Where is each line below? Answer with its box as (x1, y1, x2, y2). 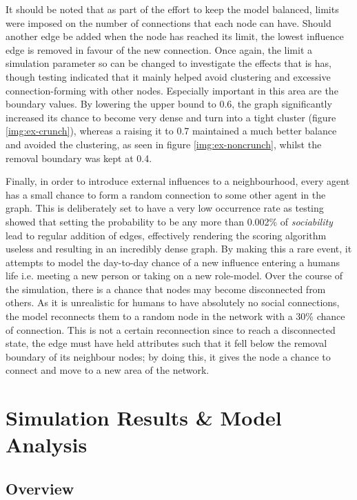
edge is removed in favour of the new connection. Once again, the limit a (6, 42, 313, 57)
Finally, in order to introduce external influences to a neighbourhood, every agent (6, 174, 350, 188)
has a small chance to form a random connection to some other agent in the (6, 187, 326, 201)
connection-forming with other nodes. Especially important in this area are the (6, 83, 338, 97)
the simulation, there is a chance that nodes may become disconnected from (6, 281, 326, 296)
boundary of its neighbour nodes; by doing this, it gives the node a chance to (6, 349, 331, 363)
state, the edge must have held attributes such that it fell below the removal (6, 336, 327, 350)
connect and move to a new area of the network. (6, 363, 210, 377)
